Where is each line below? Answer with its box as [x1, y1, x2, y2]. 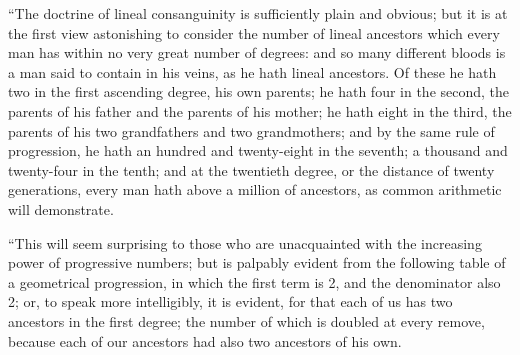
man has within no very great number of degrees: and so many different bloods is [8, 42, 506, 63]
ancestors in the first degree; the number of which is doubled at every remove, [8, 310, 485, 331]
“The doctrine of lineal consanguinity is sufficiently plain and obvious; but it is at [8, 3, 508, 23]
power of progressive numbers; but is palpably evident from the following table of [8, 252, 506, 273]
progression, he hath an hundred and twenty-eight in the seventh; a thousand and [8, 140, 508, 161]
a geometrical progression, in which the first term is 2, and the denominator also [8, 271, 501, 292]
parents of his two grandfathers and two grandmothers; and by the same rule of [8, 120, 495, 141]
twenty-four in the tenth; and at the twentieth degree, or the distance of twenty [8, 159, 495, 180]
